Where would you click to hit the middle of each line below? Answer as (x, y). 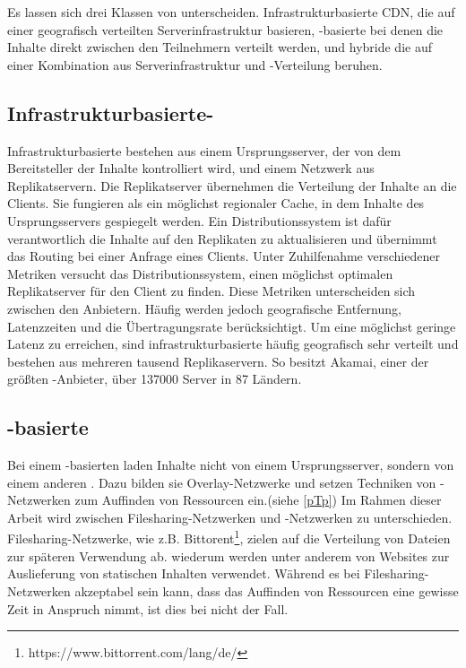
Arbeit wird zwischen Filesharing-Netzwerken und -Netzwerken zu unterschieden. (230, 517)
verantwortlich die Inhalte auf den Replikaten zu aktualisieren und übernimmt (222, 238)
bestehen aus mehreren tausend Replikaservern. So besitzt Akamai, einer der (218, 361)
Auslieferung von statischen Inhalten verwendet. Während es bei (184, 573)
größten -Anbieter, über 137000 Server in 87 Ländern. (155, 379)
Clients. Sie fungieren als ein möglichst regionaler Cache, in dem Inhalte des (216, 203)
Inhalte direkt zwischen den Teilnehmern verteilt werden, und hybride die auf (220, 47)
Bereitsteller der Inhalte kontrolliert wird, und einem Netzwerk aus (191, 168)
